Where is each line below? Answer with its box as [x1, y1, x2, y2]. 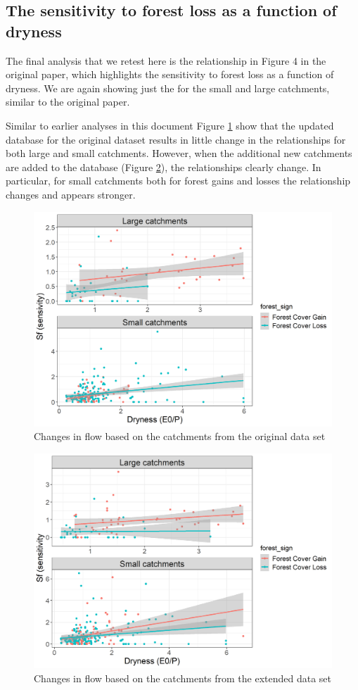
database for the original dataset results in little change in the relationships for [6, 132, 346, 146]
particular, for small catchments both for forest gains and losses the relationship [6, 173, 351, 188]
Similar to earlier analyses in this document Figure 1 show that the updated [6, 118, 334, 132]
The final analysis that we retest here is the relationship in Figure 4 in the [6, 53, 326, 68]
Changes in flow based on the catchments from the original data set [34, 429, 326, 444]
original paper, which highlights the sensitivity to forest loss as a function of [6, 67, 334, 82]
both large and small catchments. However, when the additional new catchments [6, 146, 352, 161]
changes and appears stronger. [6, 187, 136, 201]
